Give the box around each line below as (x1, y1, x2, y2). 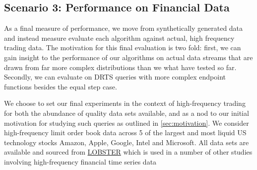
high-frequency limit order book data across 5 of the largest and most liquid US (4, 127, 247, 138)
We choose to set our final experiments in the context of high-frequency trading (4, 98, 246, 108)
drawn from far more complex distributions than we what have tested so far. (4, 62, 237, 72)
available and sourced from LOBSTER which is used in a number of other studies (4, 147, 253, 157)
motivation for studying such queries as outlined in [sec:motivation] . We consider (4, 117, 249, 128)
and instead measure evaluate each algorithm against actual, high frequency (4, 32, 235, 43)
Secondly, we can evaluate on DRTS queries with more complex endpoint (4, 72, 226, 82)
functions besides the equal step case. (4, 81, 117, 91)
